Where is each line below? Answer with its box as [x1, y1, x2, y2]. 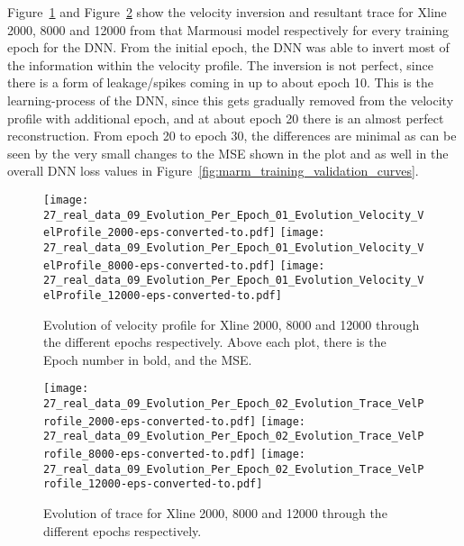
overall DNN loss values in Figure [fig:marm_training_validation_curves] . [7, 161, 419, 180]
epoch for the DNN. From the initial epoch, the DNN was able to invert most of [7, 38, 450, 57]
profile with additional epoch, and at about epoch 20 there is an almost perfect [7, 108, 444, 127]
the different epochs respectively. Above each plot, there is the [43, 332, 387, 351]
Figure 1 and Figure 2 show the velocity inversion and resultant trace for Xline [7, 3, 447, 21]
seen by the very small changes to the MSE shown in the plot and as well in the [7, 143, 449, 162]
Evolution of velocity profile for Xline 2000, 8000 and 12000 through [43, 314, 420, 333]
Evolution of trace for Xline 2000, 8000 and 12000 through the [43, 503, 387, 522]
